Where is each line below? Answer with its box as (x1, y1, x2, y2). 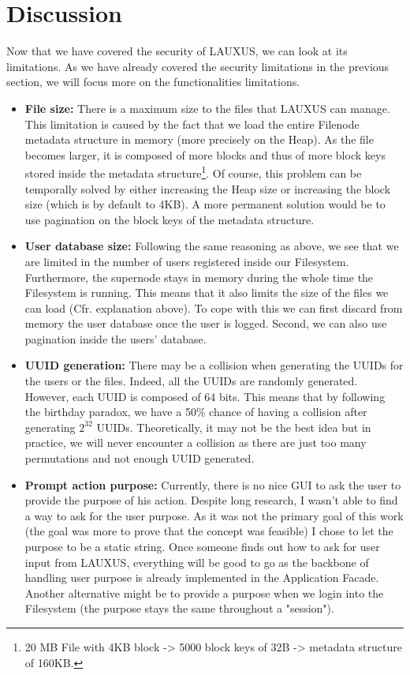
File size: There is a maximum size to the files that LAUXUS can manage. (24, 99, 390, 116)
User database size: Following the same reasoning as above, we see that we (24, 238, 399, 254)
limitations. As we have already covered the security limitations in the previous (6, 58, 389, 74)
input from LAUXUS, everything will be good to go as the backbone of (24, 553, 369, 570)
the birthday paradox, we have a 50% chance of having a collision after (24, 403, 367, 420)
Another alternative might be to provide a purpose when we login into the (24, 584, 384, 601)
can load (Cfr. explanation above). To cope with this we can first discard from (24, 299, 403, 316)
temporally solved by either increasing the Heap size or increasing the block (24, 180, 391, 197)
